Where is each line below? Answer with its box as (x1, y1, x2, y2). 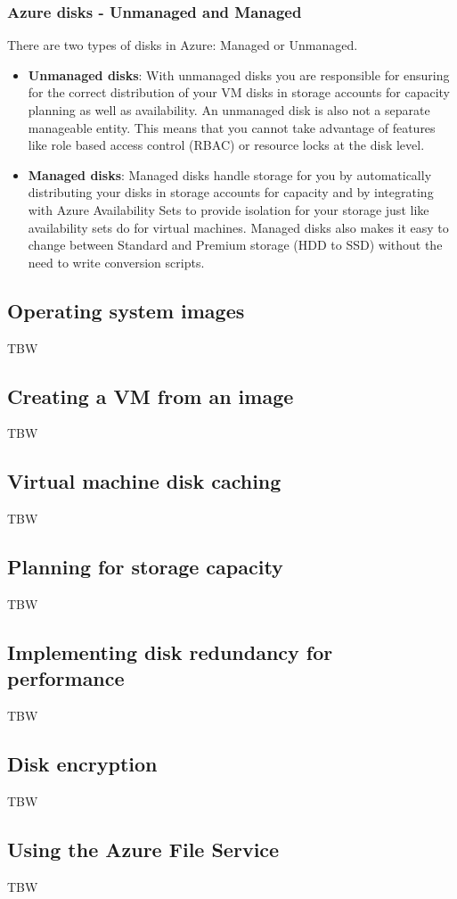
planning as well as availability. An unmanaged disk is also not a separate (28, 101, 430, 119)
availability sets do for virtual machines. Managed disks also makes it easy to (28, 218, 449, 236)
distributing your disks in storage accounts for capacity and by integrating (28, 183, 434, 202)
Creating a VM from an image (7, 382, 294, 409)
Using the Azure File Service (7, 835, 280, 862)
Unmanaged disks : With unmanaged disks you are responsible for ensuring (28, 65, 450, 84)
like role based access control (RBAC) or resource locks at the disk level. (28, 136, 425, 154)
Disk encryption (7, 750, 158, 778)
